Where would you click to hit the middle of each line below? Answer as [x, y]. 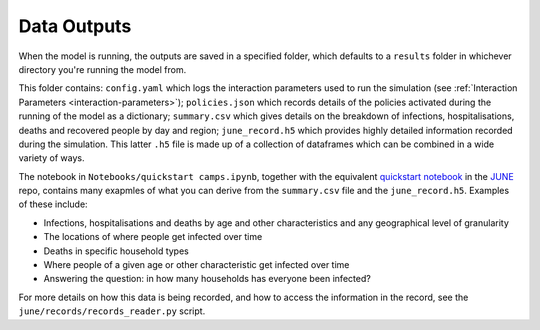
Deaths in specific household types [116, 251]
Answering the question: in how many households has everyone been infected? [207, 279]
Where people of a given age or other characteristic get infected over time [196, 265]
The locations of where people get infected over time [153, 237]
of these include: [53, 204]
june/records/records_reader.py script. [112, 311]
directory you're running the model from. [102, 69]
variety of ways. [51, 158]
